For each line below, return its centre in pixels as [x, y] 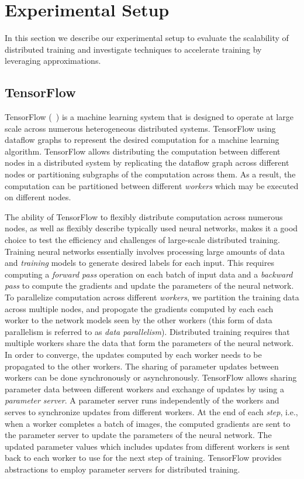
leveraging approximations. [53, 61]
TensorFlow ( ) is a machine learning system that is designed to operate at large [149, 117]
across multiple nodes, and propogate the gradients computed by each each [139, 308]
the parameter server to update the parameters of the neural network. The [138, 435]
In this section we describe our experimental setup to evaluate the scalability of [147, 38]
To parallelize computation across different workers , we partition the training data [152, 297]
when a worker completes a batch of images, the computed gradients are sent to [148, 423]
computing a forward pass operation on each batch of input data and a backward [149, 274]
